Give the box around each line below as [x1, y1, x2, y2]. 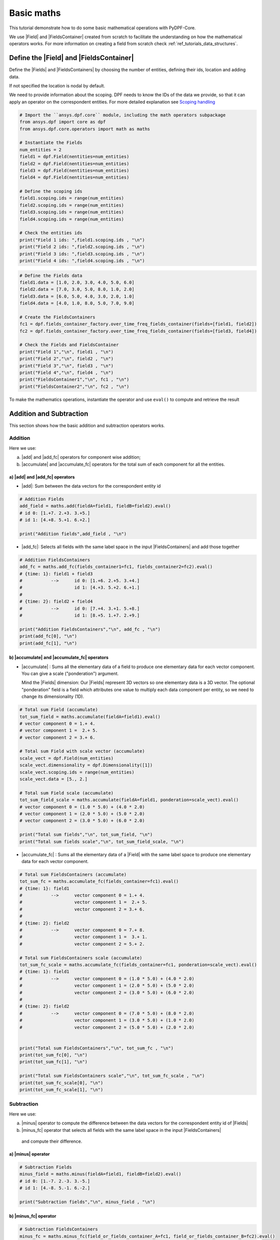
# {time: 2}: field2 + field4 [19, 599, 93, 605]
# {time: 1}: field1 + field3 [19, 571, 93, 576]
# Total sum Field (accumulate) [19, 707, 98, 713]
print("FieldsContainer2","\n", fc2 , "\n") [19, 383, 130, 389]
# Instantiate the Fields [19, 140, 83, 146]
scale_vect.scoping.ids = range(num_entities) [19, 769, 135, 775]
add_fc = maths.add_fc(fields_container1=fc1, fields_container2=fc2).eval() [19, 564, 213, 570]
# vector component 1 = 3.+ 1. [19, 934, 148, 940]
